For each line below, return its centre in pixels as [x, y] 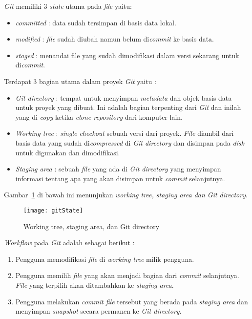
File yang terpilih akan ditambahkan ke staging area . [94, 285]
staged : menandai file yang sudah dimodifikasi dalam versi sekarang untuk [127, 55]
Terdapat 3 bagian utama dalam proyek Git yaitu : [80, 81]
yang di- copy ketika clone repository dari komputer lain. [99, 117]
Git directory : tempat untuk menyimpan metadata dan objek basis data [124, 97]
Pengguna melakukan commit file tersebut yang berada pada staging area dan [132, 301]
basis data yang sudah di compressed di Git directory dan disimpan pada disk [130, 142]
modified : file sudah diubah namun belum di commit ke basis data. [115, 39]
